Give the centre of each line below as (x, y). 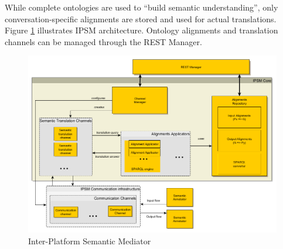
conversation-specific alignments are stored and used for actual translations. (141, 18)
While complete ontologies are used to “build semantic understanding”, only (141, 7)
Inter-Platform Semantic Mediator (90, 241)
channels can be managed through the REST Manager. (103, 41)
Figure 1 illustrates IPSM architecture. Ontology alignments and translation (141, 30)
